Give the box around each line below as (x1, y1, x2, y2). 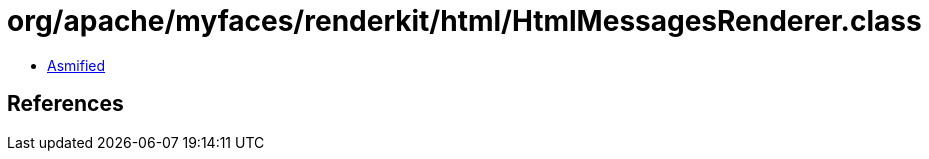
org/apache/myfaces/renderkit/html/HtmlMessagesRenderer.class (7, 4, 922, 38)
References (7, 91, 124, 117)
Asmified (47, 56, 106, 74)
